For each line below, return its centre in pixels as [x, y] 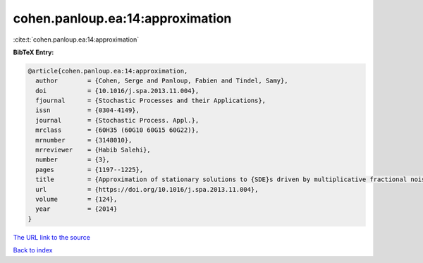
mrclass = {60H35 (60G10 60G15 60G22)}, [117, 130]
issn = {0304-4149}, [88, 110]
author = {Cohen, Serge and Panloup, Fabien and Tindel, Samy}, [162, 81]
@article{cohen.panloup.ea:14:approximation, [108, 71]
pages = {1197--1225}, [90, 170]
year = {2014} [76, 209]
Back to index [33, 250]
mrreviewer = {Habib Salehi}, [93, 150]
